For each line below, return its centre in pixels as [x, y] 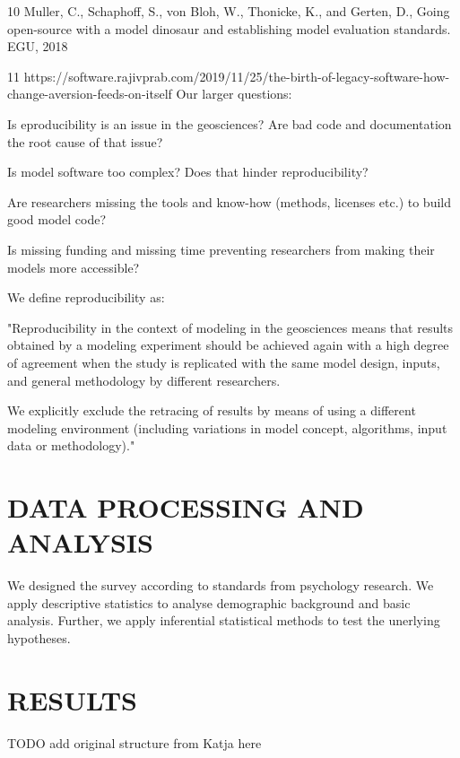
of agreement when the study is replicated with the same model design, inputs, [224, 362]
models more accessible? [74, 267]
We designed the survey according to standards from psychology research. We [221, 585]
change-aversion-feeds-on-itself [90, 94]
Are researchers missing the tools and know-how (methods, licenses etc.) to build [229, 201]
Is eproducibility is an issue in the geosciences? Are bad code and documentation [230, 123]
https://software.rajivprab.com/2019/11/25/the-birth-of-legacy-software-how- [237, 76]
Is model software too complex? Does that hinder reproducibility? [188, 172]
